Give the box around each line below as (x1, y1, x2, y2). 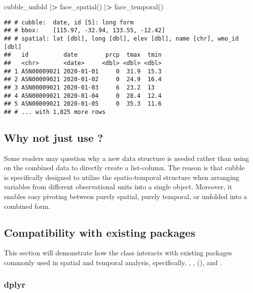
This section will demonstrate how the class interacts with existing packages (4, 248, 232, 258)
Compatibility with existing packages (4, 225, 195, 240)
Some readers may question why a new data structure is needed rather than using (4, 153, 250, 163)
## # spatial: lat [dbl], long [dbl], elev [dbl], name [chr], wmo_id (4, 35, 239, 42)
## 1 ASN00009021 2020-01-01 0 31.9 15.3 (4, 68, 162, 75)
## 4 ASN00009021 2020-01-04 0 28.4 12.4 (4, 92, 162, 99)
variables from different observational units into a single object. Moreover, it (4, 181, 232, 192)
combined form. (4, 201, 50, 211)
